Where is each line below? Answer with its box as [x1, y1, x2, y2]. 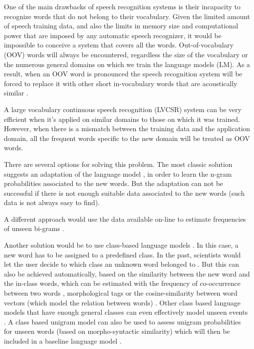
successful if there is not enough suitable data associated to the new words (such [4, 187, 245, 198]
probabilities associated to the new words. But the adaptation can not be [4, 178, 223, 188]
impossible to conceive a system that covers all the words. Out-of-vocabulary [4, 40, 233, 50]
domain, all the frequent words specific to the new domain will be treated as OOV [4, 133, 250, 143]
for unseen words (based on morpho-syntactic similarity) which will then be [4, 326, 230, 336]
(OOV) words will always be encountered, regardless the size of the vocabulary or [4, 49, 248, 59]
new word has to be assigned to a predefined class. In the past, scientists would [4, 249, 241, 259]
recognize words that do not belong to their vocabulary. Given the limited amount [4, 11, 250, 21]
